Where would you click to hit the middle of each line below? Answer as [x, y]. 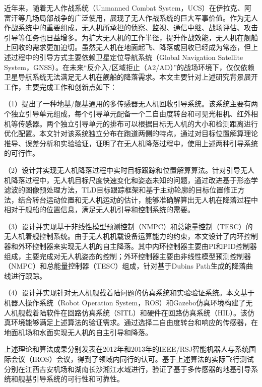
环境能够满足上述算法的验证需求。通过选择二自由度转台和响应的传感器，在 [134, 322]
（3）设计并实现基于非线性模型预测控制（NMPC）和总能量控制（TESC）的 [128, 226]
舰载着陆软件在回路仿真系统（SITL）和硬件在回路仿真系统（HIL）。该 [133, 312]
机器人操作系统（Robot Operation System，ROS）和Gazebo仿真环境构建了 [125, 303]
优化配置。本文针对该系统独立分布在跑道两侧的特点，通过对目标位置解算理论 [131, 133]
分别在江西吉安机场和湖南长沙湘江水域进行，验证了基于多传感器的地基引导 [127, 369]
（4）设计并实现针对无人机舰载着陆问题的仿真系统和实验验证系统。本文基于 [129, 293]
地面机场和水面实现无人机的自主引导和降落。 [78, 332]
